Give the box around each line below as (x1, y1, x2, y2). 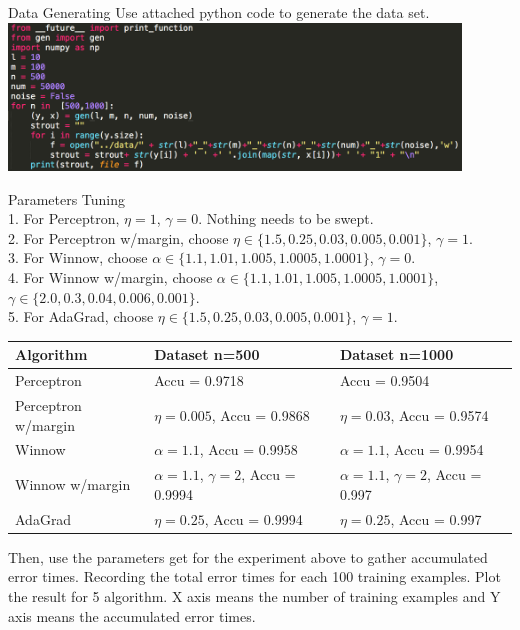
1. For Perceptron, (8, 208, 120, 229)
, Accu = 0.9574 (390, 404, 489, 425)
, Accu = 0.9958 (199, 439, 298, 460)
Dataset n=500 (154, 344, 260, 365)
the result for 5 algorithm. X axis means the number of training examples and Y (8, 585, 501, 606)
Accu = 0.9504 (339, 370, 430, 391)
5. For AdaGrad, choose (8, 306, 154, 327)
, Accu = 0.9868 (211, 404, 310, 425)
